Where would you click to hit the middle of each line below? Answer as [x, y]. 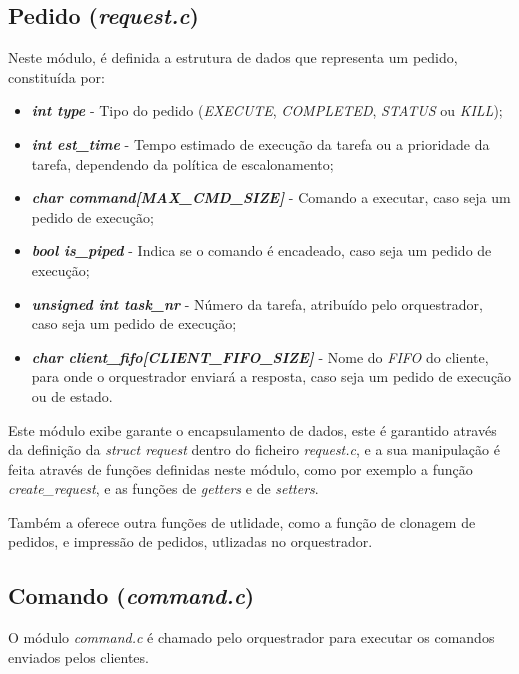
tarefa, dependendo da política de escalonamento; [182, 163]
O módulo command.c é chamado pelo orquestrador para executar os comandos [251, 637]
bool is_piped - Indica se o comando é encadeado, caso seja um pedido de [261, 250]
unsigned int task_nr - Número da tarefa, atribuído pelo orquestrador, [257, 303]
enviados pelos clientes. [78, 656]
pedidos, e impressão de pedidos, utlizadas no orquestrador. [190, 541]
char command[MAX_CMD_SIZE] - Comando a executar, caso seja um [271, 197]
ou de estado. [72, 395]
